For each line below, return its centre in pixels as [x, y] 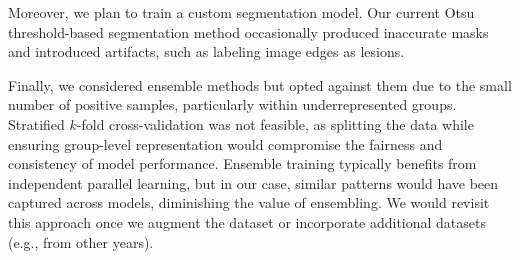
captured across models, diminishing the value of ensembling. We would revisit [249, 202]
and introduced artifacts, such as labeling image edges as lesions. [206, 51]
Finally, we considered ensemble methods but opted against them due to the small [260, 84]
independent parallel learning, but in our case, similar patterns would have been [253, 182]
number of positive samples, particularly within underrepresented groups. [232, 104]
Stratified [36, 123]
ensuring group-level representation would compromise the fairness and [225, 143]
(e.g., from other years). [81, 241]
